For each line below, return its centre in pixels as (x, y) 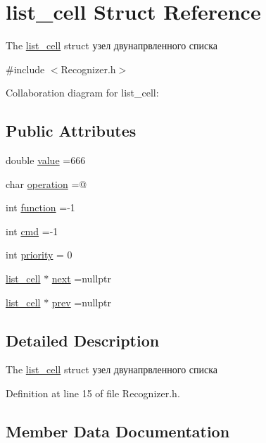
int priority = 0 (39, 255)
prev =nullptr (81, 302)
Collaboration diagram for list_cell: (82, 93)
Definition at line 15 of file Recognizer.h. (93, 393)
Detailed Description (83, 340)
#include (25, 69)
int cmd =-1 (32, 231)
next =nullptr (81, 279)
